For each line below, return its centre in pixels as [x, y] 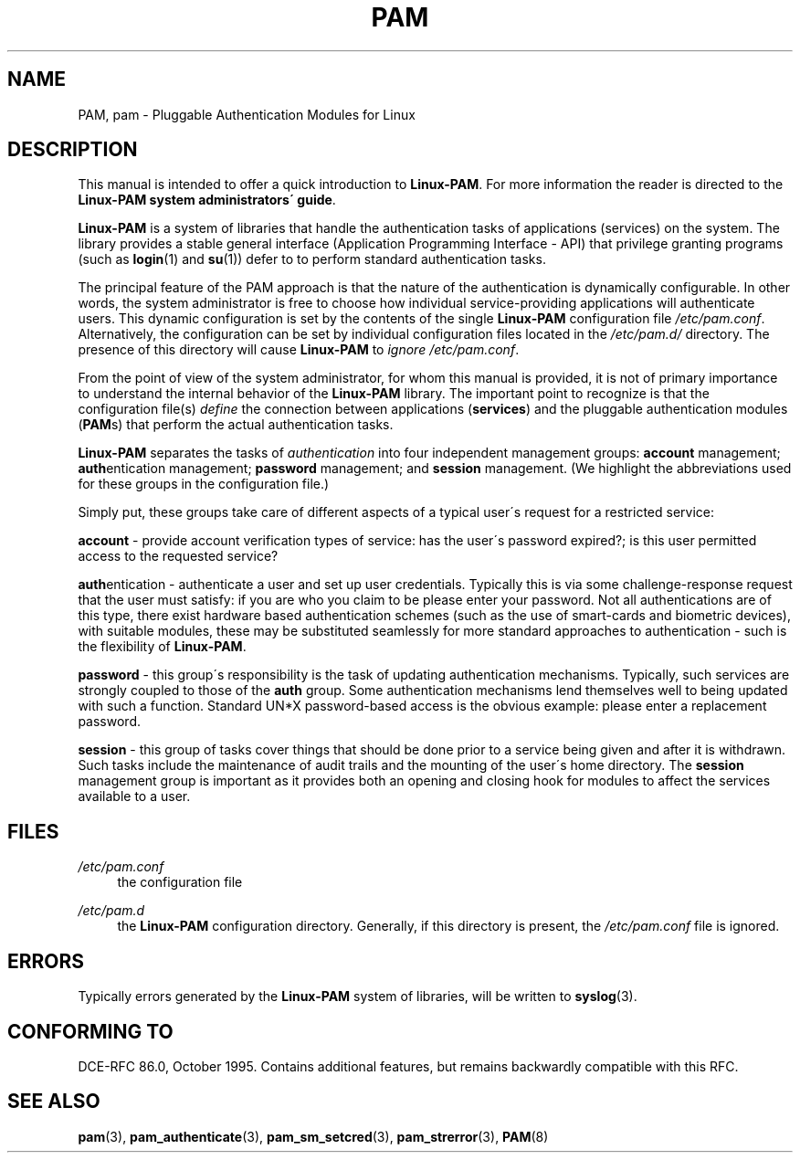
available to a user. [134, 796]
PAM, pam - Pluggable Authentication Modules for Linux [247, 114]
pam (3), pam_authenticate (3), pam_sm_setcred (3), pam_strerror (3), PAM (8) [313, 1136]
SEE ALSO [54, 1102]
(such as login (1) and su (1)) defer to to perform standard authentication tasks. [312, 259]
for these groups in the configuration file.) [204, 484]
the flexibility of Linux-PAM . [162, 647]
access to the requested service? [178, 556]
